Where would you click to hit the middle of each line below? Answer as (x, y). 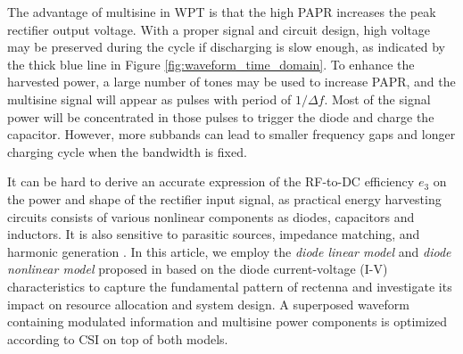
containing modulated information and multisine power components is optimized (227, 321)
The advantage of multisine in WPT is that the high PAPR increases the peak (222, 12)
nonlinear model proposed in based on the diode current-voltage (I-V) (198, 269)
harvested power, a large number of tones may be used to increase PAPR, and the (231, 82)
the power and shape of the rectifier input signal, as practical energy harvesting (224, 198)
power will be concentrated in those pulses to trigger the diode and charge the (221, 116)
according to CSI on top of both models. (118, 338)
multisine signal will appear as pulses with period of (149, 99)
